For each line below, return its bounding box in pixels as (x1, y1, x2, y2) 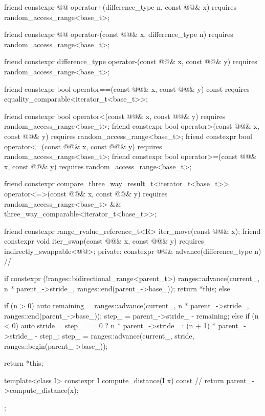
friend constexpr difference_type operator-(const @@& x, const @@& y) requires (4, 56, 257, 67)
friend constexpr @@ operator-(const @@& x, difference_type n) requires (4, 29, 233, 39)
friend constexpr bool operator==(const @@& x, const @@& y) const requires (4, 83, 250, 94)
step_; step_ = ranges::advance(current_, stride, (39, 330, 194, 341)
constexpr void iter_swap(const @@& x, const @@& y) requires (4, 235, 204, 246)
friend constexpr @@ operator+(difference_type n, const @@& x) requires (4, 2, 236, 12)
